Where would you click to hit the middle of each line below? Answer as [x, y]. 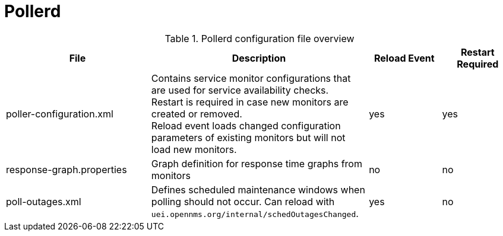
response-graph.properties [67, 169]
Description [259, 58]
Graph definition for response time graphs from [257, 163]
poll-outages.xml [44, 201]
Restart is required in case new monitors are [250, 102]
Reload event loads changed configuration [246, 125]
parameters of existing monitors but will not [248, 137]
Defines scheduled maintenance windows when [258, 189]
